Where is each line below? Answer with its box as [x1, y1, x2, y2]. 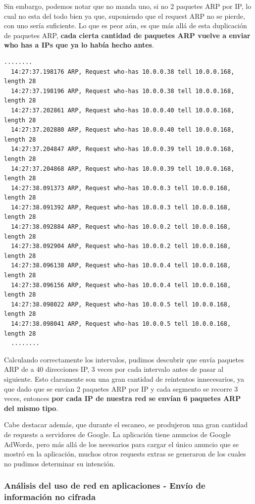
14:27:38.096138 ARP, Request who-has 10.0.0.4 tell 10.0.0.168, [11, 262, 231, 269]
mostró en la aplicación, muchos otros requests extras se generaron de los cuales [4, 449, 246, 459]
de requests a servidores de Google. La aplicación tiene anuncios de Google [4, 429, 231, 439]
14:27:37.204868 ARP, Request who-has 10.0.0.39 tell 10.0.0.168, [11, 165, 235, 172]
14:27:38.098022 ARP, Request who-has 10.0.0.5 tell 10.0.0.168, [11, 301, 231, 308]
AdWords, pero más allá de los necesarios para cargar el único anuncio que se [4, 439, 239, 449]
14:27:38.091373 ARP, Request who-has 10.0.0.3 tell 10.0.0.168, [11, 184, 231, 192]
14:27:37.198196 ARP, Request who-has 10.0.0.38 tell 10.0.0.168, [11, 87, 235, 95]
